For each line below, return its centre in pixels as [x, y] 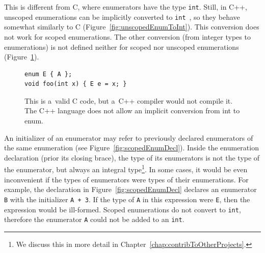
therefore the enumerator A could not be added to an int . [94, 219]
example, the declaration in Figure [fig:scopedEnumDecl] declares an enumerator [130, 189]
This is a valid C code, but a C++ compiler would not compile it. [129, 100]
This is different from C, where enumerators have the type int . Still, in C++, [126, 7]
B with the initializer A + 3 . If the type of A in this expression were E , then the [127, 199]
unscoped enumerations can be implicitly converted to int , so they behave [122, 17]
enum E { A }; [48, 74]
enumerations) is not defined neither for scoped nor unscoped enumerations [122, 46]
